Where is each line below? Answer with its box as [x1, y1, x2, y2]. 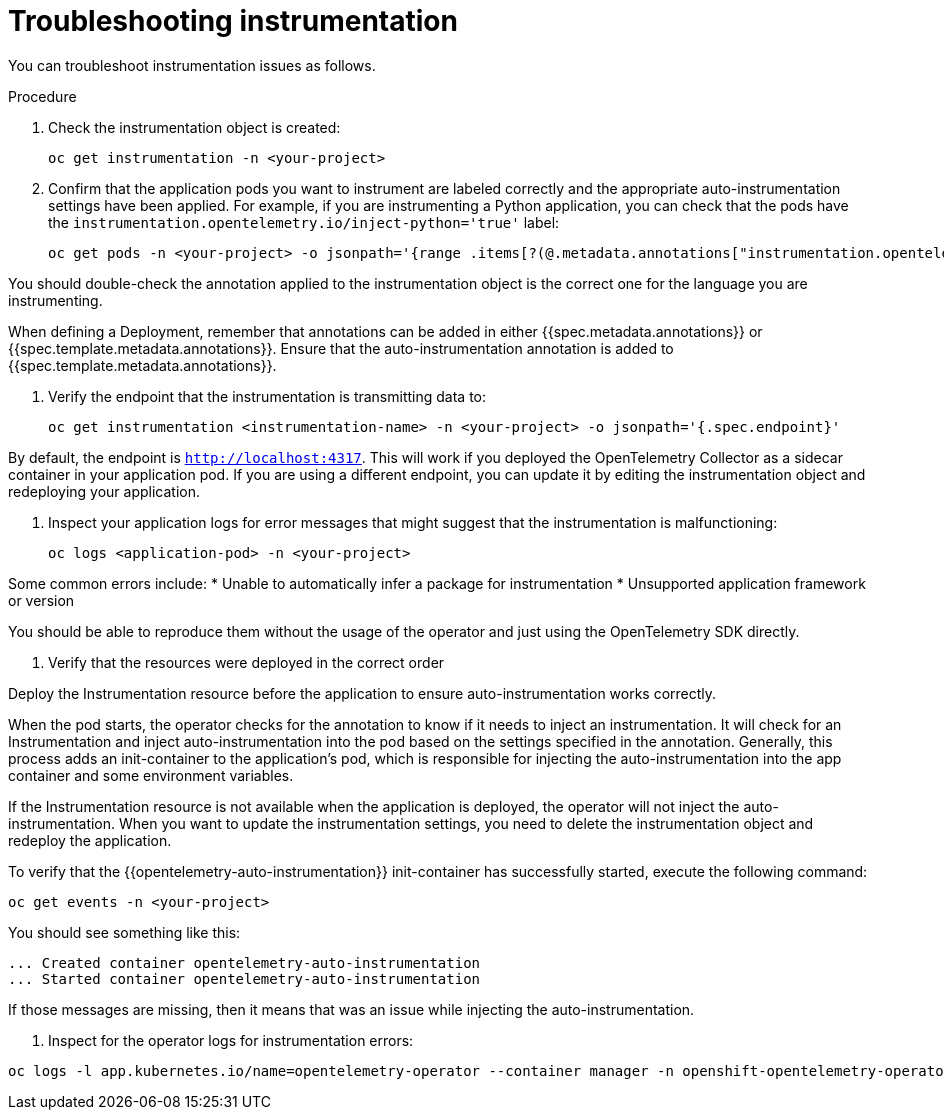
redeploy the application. [8, 831, 172, 849]
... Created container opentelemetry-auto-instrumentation [8, 954, 481, 971]
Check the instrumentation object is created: [48, 118, 341, 136]
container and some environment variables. [8, 766, 294, 784]
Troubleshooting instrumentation [8, 4, 458, 38]
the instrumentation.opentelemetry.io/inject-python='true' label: [48, 213, 560, 231]
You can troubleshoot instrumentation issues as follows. [8, 56, 376, 74]
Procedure [8, 87, 77, 105]
